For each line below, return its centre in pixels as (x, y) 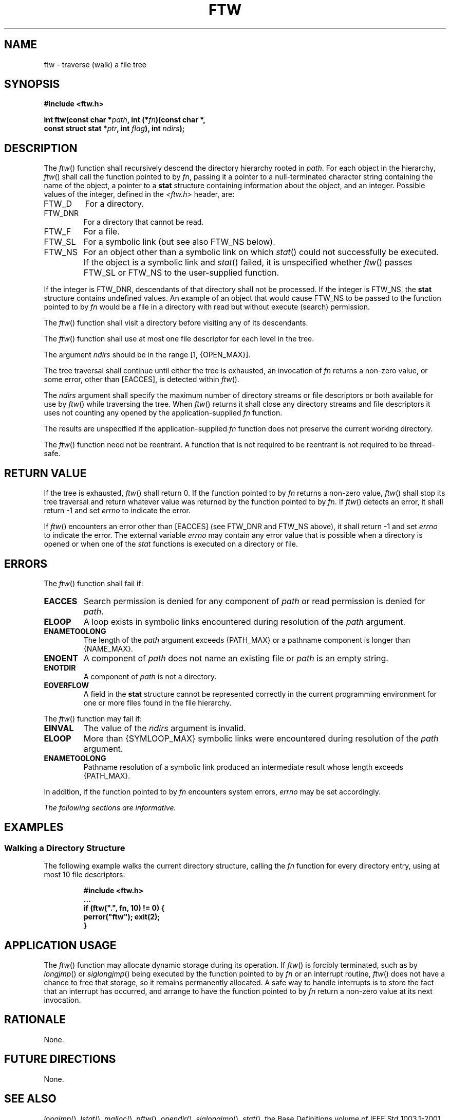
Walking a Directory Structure (65, 848)
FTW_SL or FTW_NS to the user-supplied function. (181, 273)
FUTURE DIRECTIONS (60, 1059)
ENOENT (61, 658)
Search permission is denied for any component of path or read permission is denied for (254, 601)
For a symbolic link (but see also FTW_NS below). (179, 242)
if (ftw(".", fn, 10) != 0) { (124, 908)
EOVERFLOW (66, 685)
